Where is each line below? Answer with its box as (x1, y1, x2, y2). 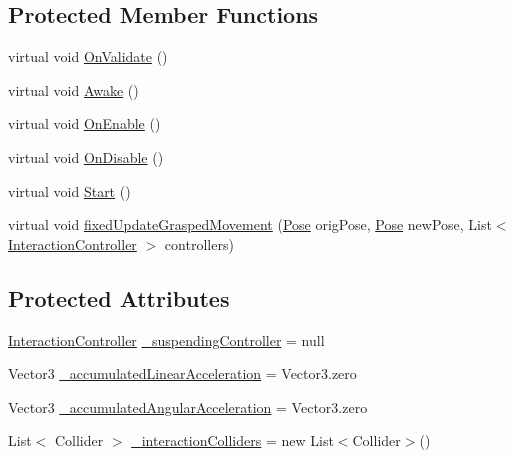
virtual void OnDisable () (8, 146, 164, 167)
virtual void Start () (8, 180, 131, 201)
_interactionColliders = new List (131, 430, 334, 451)
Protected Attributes (8, 282, 230, 313)
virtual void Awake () (8, 79, 139, 100)
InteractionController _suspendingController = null (8, 329, 325, 350)
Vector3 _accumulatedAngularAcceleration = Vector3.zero (8, 396, 368, 417)
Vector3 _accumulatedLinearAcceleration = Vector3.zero (8, 363, 357, 384)
